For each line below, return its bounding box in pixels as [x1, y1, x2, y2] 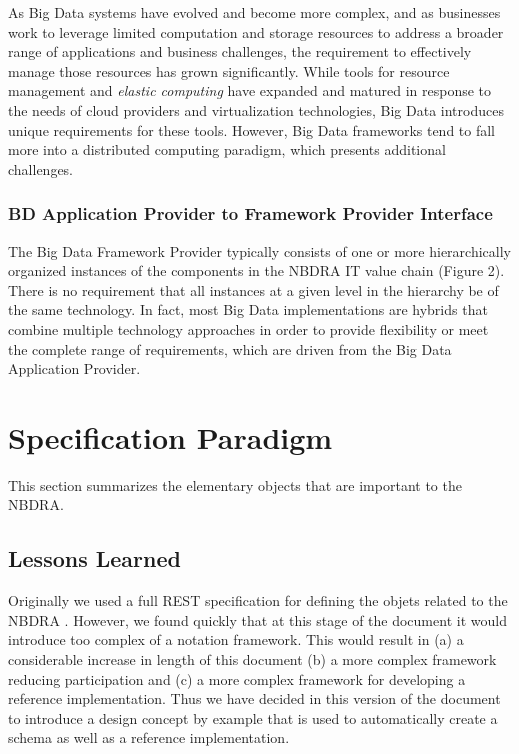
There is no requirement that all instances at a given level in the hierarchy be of [8, 279, 499, 300]
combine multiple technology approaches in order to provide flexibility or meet [8, 318, 489, 339]
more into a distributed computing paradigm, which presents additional [8, 139, 446, 160]
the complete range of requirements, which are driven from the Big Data [8, 338, 452, 359]
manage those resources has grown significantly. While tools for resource [8, 60, 450, 81]
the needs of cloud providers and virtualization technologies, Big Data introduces [8, 99, 504, 120]
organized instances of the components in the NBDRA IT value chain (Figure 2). [8, 260, 505, 281]
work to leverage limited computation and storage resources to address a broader [8, 21, 504, 42]
